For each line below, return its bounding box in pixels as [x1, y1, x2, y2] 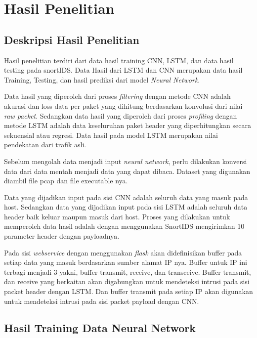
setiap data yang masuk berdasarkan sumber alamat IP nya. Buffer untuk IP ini [4, 257, 247, 267]
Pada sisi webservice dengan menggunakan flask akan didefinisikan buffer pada [4, 247, 242, 257]
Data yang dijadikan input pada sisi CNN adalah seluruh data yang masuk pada [4, 192, 248, 202]
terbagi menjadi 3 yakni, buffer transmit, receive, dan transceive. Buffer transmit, [4, 266, 251, 277]
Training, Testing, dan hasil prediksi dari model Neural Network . [4, 74, 200, 84]
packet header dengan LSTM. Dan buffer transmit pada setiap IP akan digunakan [4, 286, 253, 296]
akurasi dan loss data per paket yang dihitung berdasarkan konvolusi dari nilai [4, 100, 243, 111]
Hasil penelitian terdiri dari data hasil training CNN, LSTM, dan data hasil [4, 55, 234, 65]
